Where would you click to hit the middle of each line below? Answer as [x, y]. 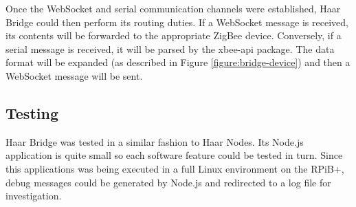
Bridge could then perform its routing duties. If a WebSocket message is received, [177, 22]
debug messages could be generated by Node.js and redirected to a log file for [168, 182]
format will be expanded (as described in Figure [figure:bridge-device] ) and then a [178, 62]
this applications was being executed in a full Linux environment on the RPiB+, [175, 168]
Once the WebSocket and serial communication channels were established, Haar [173, 8]
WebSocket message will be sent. [74, 75]
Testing [32, 112]
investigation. [34, 196]
